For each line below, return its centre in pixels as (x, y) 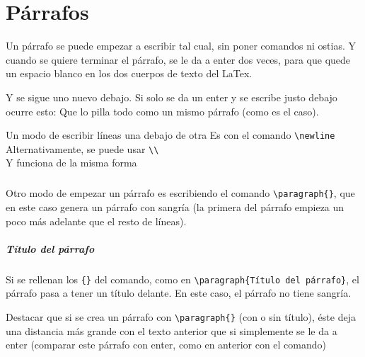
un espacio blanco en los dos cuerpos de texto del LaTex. (129, 73)
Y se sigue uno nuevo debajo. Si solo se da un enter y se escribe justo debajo (172, 97)
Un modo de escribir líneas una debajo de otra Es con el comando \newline (170, 135)
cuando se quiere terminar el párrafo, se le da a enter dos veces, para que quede (178, 59)
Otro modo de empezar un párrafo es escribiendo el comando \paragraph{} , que (180, 193)
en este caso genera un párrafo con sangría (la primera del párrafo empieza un (175, 207)
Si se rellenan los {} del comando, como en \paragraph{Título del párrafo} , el (182, 279)
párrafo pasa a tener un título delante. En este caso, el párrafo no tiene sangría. (179, 293)
